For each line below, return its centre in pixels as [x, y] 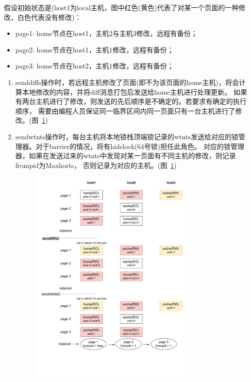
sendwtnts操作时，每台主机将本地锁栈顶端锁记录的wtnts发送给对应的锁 [127, 136]
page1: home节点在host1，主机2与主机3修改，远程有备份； [106, 33]
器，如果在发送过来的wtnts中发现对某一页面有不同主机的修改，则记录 [125, 156]
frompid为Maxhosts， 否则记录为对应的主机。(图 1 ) [96, 165]
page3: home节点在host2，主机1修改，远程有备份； [94, 66]
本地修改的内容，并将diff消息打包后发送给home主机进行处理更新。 [127, 91]
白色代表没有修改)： [49, 17]
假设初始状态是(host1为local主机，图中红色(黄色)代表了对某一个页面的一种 [121, 7]
